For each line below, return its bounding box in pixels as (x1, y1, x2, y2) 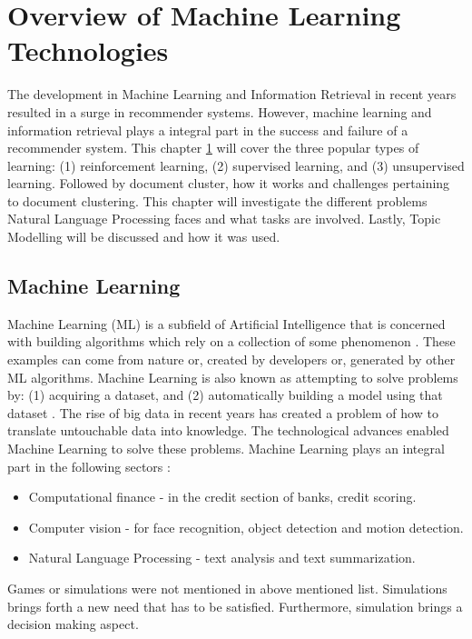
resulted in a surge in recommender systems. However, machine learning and (7, 102, 432, 121)
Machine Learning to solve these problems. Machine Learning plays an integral (7, 439, 445, 458)
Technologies (7, 32, 169, 69)
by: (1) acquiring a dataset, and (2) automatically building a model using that (7, 385, 443, 404)
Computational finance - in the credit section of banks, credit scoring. (28, 487, 417, 506)
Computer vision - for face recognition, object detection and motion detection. (28, 517, 464, 536)
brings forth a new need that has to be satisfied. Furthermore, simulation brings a (7, 596, 463, 615)
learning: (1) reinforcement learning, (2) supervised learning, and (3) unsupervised (7, 155, 465, 175)
